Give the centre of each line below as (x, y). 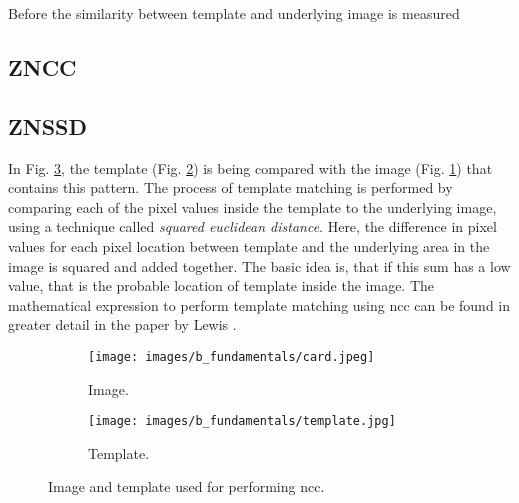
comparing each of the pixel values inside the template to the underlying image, (252, 206)
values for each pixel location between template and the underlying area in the (249, 245)
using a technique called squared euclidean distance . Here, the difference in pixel (252, 226)
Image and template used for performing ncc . (186, 486)
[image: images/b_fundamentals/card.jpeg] (231, 356)
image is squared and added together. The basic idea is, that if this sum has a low (259, 265)
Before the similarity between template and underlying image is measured (234, 13)
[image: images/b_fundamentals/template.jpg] (242, 421)
